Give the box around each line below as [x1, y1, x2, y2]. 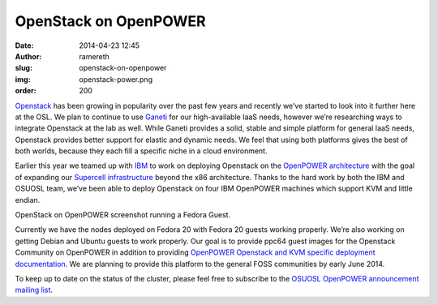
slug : [15, 63, 32, 73]
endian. [15, 195, 41, 204]
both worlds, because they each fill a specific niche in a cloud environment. [15, 146, 268, 156]
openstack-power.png [79, 74, 153, 84]
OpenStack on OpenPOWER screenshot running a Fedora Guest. [15, 210, 231, 220]
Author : [15, 51, 42, 61]
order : [15, 86, 36, 96]
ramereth [79, 51, 109, 61]
